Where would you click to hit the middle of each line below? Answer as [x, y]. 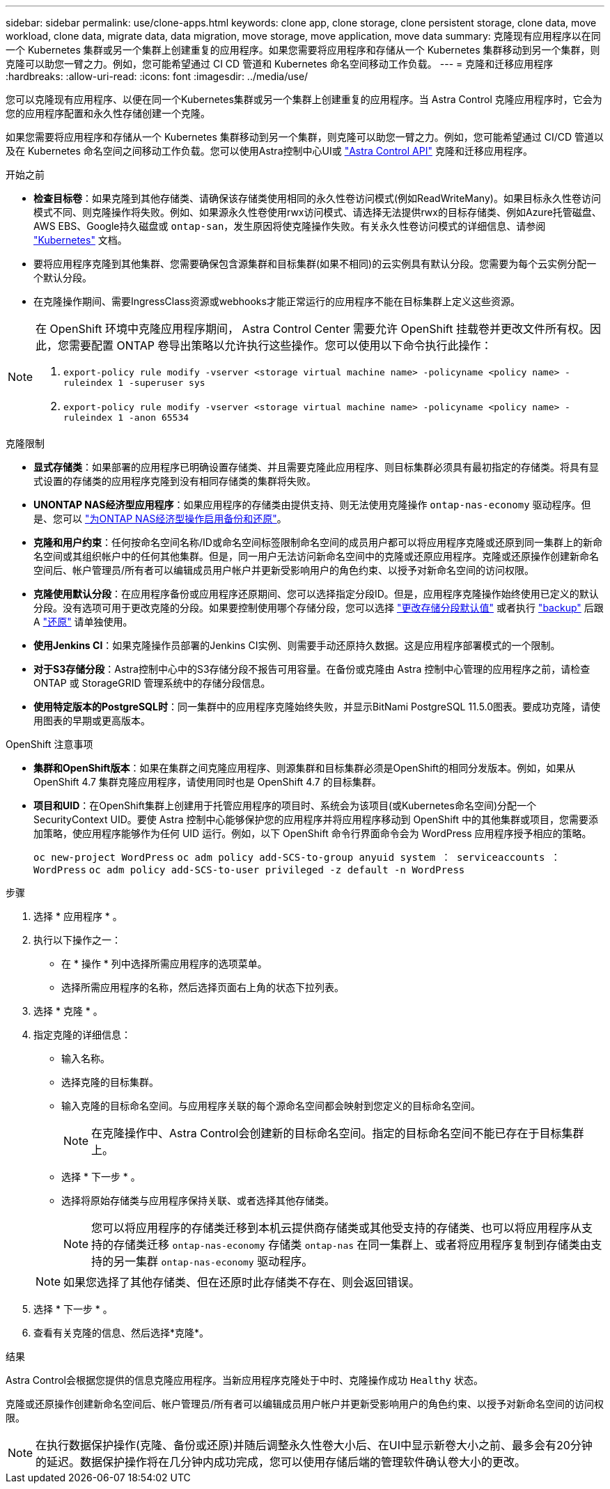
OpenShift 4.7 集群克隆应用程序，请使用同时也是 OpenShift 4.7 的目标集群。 [208, 782]
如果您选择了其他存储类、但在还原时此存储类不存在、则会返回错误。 [242, 1282]
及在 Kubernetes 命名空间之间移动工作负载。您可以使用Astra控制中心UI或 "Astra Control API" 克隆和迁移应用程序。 [269, 151]
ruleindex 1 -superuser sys [134, 383]
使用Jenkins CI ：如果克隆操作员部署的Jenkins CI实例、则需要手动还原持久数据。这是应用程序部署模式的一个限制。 [297, 645]
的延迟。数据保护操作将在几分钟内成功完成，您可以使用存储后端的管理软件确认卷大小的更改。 [281, 1462]
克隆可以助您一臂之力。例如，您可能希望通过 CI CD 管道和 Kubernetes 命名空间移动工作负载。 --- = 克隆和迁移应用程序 [280, 64]
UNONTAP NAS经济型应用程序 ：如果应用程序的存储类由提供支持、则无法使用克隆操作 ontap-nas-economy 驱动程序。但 [312, 505]
